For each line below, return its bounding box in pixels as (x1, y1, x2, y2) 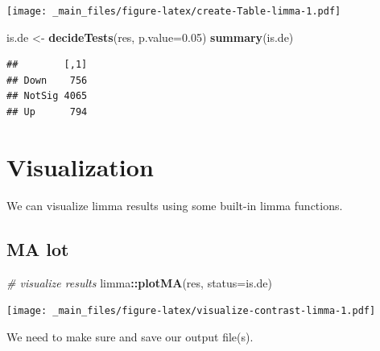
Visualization (6, 150, 154, 183)
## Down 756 (6, 74, 88, 86)
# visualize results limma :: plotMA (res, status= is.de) (6, 274, 272, 291)
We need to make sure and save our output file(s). (6, 328, 254, 345)
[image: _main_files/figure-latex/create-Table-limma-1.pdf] (6, 6, 341, 17)
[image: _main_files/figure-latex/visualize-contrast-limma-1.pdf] (6, 305, 376, 317)
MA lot (6, 236, 69, 261)
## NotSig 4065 (6, 90, 88, 102)
